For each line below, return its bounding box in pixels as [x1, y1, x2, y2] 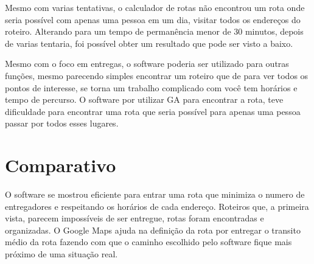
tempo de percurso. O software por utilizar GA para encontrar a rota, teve [5, 93, 284, 106]
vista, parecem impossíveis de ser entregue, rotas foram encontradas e [5, 212, 264, 224]
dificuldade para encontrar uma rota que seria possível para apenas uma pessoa [5, 105, 301, 117]
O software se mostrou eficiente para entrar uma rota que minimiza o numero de [5, 188, 305, 201]
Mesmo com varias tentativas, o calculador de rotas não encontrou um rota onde [5, 1, 305, 13]
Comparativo [5, 153, 116, 178]
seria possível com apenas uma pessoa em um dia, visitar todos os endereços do [5, 13, 301, 26]
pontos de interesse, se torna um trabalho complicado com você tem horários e [5, 81, 298, 94]
